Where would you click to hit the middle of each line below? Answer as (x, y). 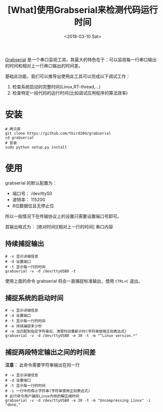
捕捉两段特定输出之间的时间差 (50, 352)
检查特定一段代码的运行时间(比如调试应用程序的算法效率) (70, 93)
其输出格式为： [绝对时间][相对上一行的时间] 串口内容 (59, 226)
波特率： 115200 (29, 199)
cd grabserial (20, 138)
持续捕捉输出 (25, 244)
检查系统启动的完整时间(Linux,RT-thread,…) (56, 86)
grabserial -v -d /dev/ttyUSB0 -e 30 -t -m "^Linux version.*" (71, 336)
